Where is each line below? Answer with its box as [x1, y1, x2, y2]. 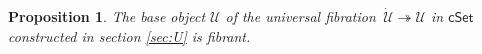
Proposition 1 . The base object [8, 6, 206, 26]
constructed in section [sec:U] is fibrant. [8, 25, 251, 46]
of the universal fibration [225, 6, 376, 26]
